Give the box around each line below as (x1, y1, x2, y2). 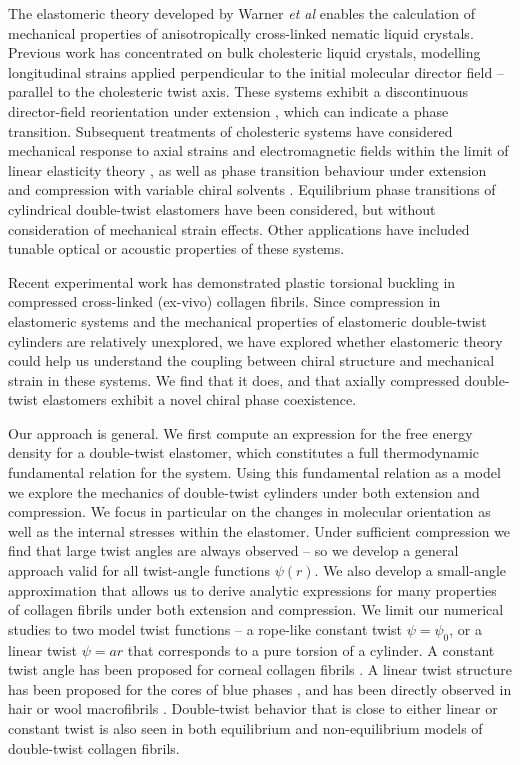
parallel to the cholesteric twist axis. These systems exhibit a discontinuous (8, 81, 468, 102)
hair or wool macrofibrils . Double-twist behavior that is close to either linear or (8, 698, 498, 719)
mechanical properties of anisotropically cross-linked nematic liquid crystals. (8, 22, 474, 43)
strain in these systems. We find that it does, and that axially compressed (8, 369, 460, 390)
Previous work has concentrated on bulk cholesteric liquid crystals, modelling (8, 42, 481, 63)
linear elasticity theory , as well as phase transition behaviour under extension (8, 159, 487, 180)
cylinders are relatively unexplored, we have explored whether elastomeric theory (8, 330, 503, 351)
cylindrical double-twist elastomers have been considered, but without (8, 198, 436, 219)
